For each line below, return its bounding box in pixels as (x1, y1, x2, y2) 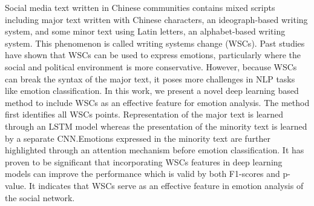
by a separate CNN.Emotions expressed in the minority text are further (5, 131, 271, 144)
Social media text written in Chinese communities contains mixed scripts (5, 1, 275, 13)
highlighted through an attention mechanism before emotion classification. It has (5, 144, 304, 156)
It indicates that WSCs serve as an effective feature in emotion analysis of (29, 179, 304, 191)
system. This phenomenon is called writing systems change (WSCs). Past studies (5, 36, 305, 49)
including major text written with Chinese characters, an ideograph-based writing (5, 13, 308, 25)
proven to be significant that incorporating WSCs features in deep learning (5, 155, 283, 168)
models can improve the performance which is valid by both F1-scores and (5, 167, 280, 180)
